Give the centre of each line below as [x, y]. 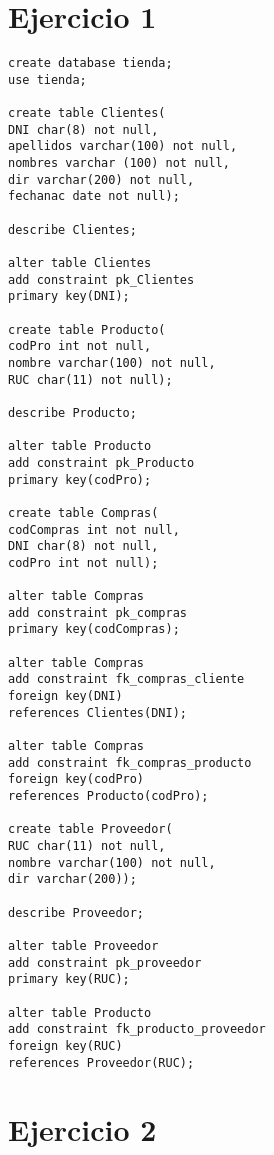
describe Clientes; [72, 229]
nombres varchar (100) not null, [119, 163]
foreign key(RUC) [65, 1045]
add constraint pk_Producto [101, 462]
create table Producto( [87, 329]
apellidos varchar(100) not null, [123, 146]
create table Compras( [83, 512]
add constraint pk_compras [97, 612]
